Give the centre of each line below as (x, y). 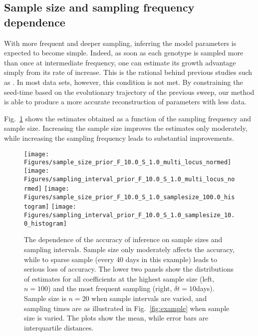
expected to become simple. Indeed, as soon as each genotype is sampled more (124, 53)
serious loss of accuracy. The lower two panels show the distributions (129, 269)
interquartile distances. (59, 327)
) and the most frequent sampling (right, (110, 288)
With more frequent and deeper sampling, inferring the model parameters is (120, 43)
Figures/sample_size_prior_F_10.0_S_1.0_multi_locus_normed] (128, 163)
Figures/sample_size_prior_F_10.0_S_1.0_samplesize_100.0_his (129, 197)
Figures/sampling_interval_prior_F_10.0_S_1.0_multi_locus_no (129, 179)
